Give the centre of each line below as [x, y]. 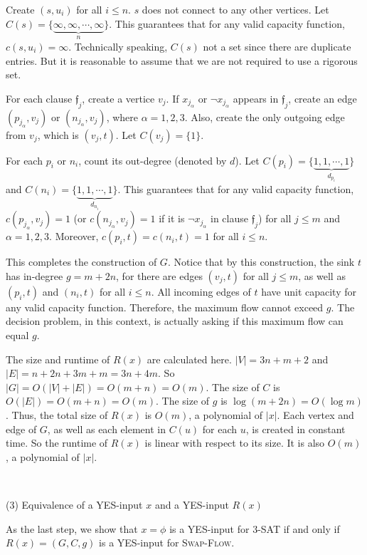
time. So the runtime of [57, 443]
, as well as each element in [106, 429]
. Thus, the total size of [57, 415]
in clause [229, 218]
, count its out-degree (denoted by [153, 160]
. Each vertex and [315, 415]
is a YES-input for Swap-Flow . [167, 543]
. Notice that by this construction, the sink [261, 262]
